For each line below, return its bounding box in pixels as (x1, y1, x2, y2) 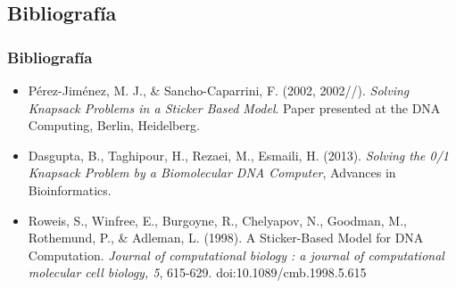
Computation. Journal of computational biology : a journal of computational (28, 245, 444, 264)
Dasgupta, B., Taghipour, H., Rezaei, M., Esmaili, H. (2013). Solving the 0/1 (28, 145, 450, 164)
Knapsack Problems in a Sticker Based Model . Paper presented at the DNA (28, 98, 441, 117)
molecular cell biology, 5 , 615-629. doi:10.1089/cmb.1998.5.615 (28, 263, 367, 282)
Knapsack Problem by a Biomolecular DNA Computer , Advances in (28, 163, 396, 182)
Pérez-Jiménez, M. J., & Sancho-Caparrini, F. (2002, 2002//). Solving (28, 81, 410, 99)
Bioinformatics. (28, 180, 112, 199)
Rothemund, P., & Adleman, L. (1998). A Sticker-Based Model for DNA (28, 228, 424, 247)
